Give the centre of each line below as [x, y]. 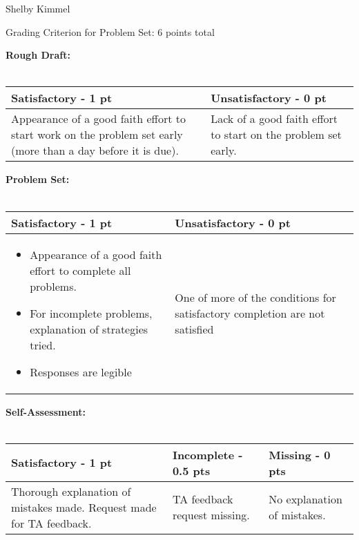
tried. [43, 345]
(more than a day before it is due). [95, 151]
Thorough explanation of [71, 491]
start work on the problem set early [97, 135]
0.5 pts [191, 470]
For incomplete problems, [91, 313]
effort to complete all [80, 270]
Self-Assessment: [46, 411]
